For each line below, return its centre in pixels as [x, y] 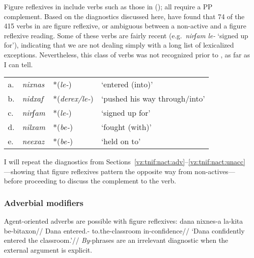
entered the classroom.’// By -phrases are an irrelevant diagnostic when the [116, 240]
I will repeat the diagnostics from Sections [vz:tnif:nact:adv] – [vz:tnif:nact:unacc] [125, 162]
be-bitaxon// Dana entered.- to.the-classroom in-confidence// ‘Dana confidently [124, 230]
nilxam [34, 127]
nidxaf [33, 99]
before [13, 181]
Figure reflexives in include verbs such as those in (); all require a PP [108, 6]
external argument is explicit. [48, 249]
